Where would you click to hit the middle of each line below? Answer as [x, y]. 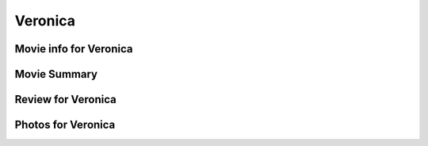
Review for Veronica [65, 100]
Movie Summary [56, 74]
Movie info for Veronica [74, 49]
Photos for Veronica [65, 125]
